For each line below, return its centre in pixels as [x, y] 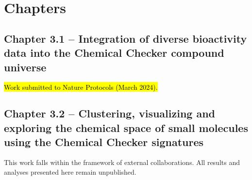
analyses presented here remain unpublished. [70, 172]
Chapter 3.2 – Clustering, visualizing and [110, 113]
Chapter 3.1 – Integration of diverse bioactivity [126, 38]
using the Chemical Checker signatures [104, 142]
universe [25, 67]
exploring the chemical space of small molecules [126, 127]
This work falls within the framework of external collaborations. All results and [122, 162]
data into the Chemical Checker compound [114, 53]
